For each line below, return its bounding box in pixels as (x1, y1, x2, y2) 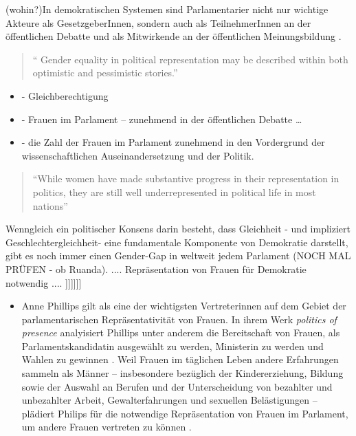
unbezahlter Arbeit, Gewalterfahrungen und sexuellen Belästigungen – (21, 393, 318, 407)
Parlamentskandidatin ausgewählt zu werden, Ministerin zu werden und (21, 338, 324, 353)
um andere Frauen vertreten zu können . (21, 419, 192, 434)
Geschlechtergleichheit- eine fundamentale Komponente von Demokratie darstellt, (5, 235, 348, 249)
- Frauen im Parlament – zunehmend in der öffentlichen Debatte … (21, 111, 302, 126)
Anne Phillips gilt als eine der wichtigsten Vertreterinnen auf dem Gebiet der (21, 298, 346, 313)
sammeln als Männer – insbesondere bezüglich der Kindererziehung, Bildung (21, 366, 344, 380)
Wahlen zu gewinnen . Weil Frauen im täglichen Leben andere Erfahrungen (21, 352, 339, 367)
